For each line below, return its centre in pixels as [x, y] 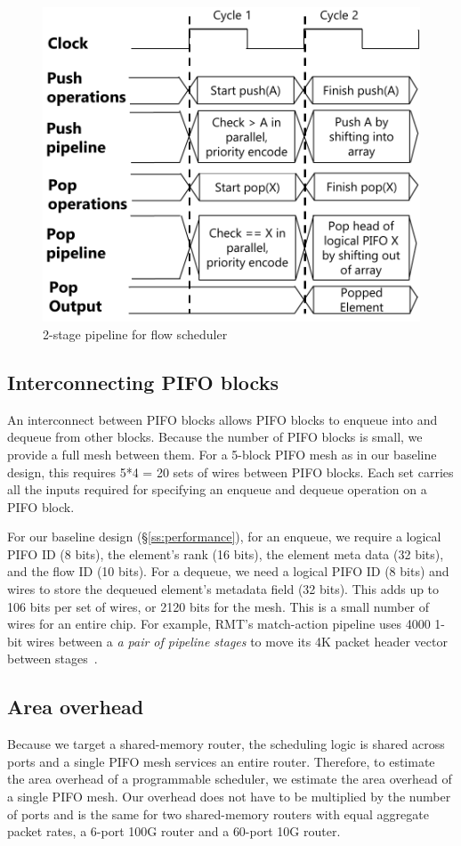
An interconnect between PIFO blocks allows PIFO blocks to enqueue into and [222, 419]
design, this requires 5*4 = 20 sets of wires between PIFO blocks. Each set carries [230, 472]
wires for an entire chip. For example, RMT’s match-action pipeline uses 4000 [219, 624]
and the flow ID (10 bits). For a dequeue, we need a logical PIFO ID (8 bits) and [228, 571]
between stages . [53, 659]
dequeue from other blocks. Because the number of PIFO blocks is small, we [215, 437]
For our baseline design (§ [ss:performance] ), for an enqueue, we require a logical [224, 537]
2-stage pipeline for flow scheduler [135, 334]
